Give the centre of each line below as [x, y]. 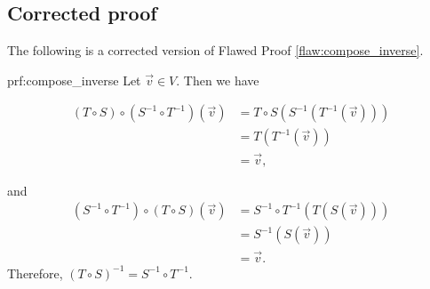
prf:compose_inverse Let [74, 80]
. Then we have [218, 80]
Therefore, [35, 273]
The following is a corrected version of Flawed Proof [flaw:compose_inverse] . [215, 50]
